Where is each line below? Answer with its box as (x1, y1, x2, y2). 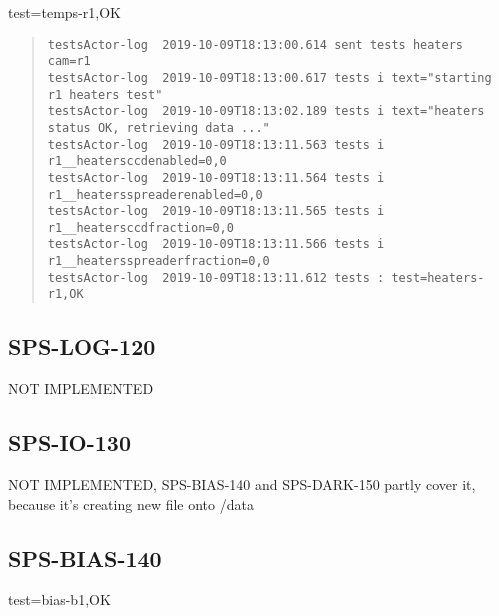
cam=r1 (47, 54, 91, 69)
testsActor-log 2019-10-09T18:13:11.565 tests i (47, 204, 385, 219)
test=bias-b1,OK (8, 589, 111, 610)
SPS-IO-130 (8, 427, 131, 458)
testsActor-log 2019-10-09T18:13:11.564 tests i (47, 170, 385, 185)
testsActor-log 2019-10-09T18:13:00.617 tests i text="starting (47, 70, 492, 85)
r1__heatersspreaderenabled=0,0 (47, 187, 263, 202)
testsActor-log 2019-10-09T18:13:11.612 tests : (47, 270, 385, 285)
